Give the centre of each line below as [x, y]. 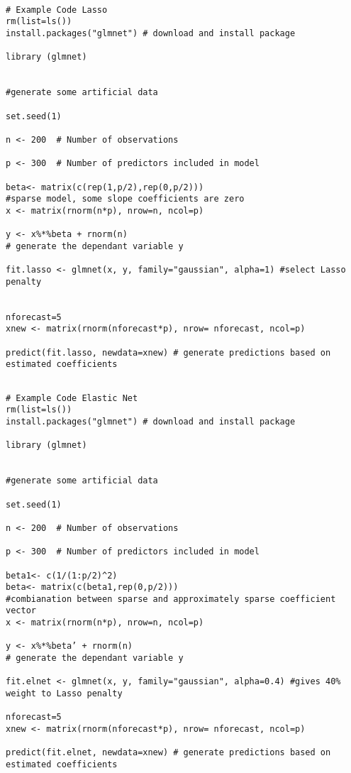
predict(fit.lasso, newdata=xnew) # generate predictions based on [168, 352]
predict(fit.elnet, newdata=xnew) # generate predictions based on [168, 753]
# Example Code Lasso [57, 10]
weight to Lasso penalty [64, 694]
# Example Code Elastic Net [72, 398]
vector [21, 611]
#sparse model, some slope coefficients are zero [125, 199]
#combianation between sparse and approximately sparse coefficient [171, 599]
